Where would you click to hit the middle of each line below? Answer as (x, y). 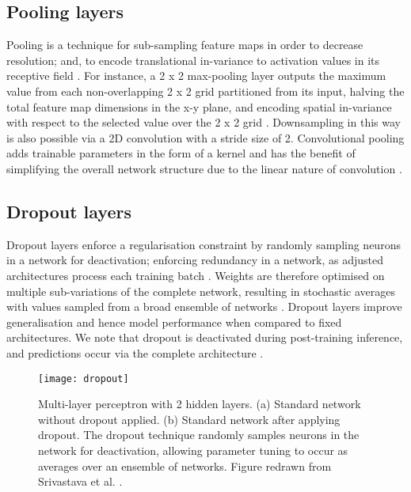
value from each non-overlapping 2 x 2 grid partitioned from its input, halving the (205, 91)
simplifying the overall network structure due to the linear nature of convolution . (204, 168)
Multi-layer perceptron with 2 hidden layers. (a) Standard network (200, 404)
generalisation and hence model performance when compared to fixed (174, 322)
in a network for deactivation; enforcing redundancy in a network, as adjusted (195, 260)
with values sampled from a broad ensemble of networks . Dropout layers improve (204, 307)
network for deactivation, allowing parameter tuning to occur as (193, 450)
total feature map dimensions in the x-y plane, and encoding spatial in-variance (199, 106)
